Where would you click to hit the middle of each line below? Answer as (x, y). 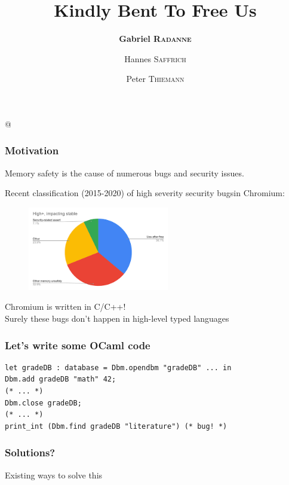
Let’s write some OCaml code (78, 345)
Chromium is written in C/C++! (65, 306)
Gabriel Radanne (155, 39)
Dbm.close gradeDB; (43, 403)
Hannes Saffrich (155, 58)
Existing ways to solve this (54, 475)
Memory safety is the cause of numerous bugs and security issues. (124, 173)
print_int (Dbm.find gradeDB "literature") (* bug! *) (116, 426)
